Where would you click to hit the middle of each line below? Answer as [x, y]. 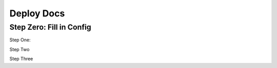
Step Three [21, 59]
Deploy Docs [37, 13]
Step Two [19, 49]
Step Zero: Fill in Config [51, 27]
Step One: [20, 40]
